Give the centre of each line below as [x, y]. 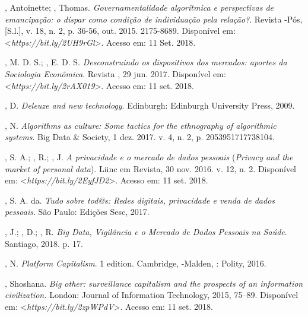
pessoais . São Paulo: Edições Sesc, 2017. [77, 212]
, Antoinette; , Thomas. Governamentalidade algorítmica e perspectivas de [139, 7]
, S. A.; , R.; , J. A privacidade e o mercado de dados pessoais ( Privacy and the [149, 156]
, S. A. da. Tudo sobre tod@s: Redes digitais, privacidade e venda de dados [140, 200]
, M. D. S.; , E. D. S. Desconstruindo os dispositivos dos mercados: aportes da [146, 62]
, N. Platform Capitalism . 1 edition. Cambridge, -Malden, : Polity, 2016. [136, 263]
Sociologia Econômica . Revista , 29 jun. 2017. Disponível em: [115, 73]
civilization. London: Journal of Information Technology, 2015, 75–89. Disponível [152, 295]
